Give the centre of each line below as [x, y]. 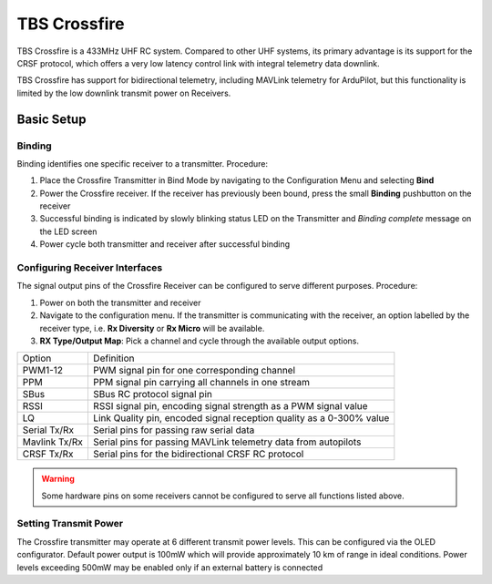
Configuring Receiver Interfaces [90, 267]
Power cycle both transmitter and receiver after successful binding [165, 244]
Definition [113, 358]
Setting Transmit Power [70, 524]
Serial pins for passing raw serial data [174, 430]
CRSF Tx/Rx [48, 454]
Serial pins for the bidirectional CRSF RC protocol [198, 454]
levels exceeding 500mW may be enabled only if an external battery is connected [170, 567]
